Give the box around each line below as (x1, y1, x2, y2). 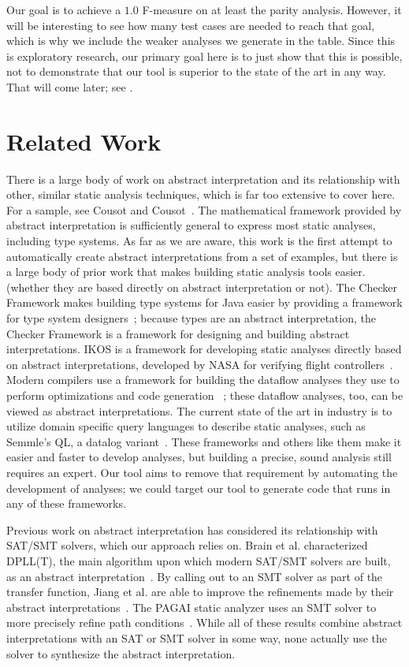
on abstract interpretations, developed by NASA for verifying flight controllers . (6, 356, 393, 372)
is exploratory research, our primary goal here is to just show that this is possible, (6, 47, 403, 64)
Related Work (6, 125, 162, 157)
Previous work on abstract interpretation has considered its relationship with (6, 521, 378, 538)
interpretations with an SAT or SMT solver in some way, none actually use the (6, 629, 388, 646)
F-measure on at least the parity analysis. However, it (142, 2, 402, 17)
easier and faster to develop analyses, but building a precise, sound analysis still (6, 449, 392, 465)
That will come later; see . (6, 78, 133, 95)
